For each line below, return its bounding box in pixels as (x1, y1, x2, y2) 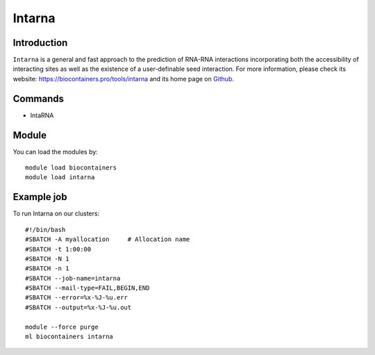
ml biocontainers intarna (25, 333, 114, 340)
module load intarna (25, 174, 95, 181)
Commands (12, 92, 65, 104)
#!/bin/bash (25, 226, 66, 233)
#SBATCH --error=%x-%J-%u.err (25, 294, 128, 302)
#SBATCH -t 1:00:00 (25, 245, 92, 253)
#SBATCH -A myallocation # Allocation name (25, 236, 190, 243)
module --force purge (25, 323, 99, 331)
